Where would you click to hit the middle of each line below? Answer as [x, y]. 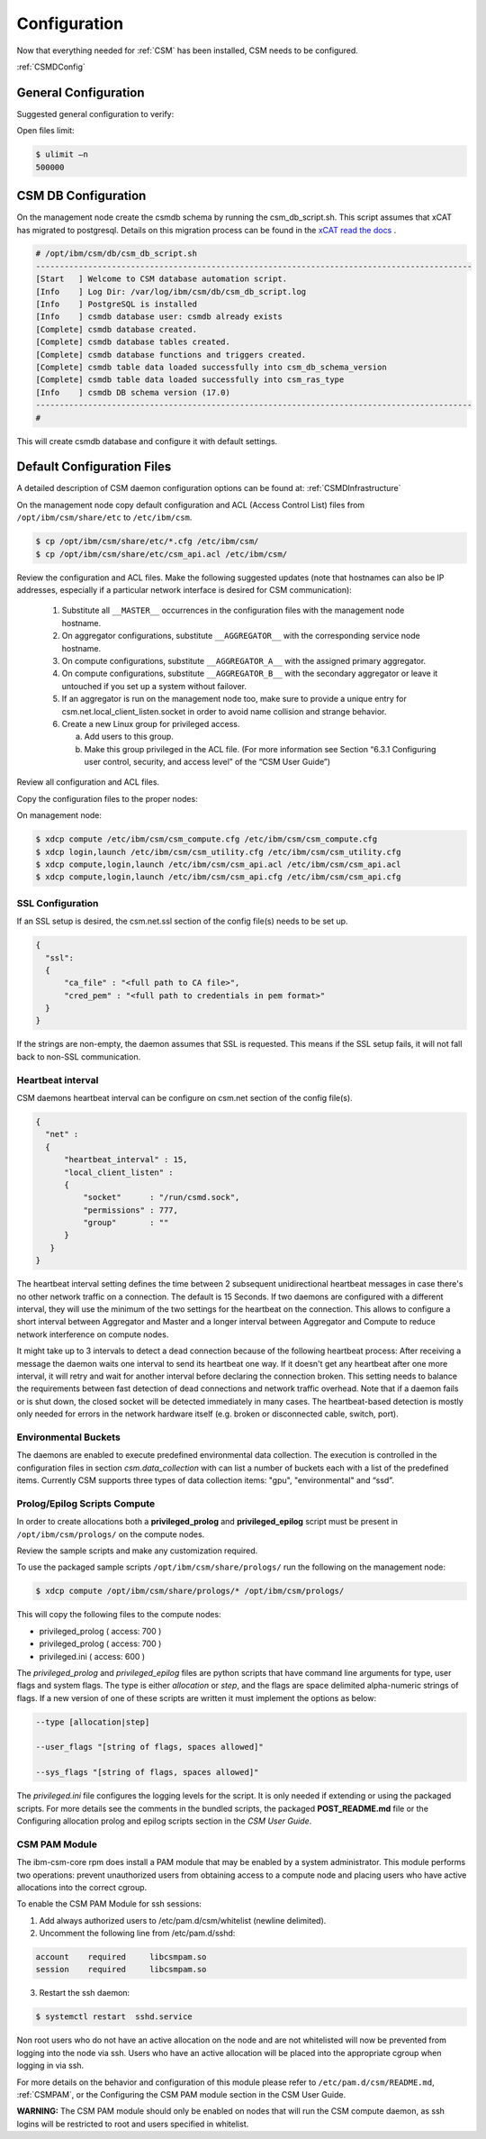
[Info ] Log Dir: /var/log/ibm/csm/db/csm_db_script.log [171, 291]
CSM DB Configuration [81, 196]
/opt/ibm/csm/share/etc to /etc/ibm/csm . [104, 517]
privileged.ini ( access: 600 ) [92, 1656]
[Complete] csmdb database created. [117, 329]
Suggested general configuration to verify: [95, 114]
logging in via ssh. [50, 2066]
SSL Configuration [58, 903]
